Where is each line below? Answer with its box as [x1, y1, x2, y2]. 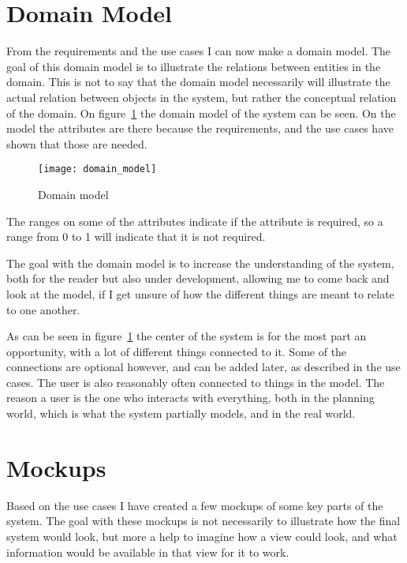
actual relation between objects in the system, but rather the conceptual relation [6, 88, 397, 105]
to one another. [6, 301, 80, 317]
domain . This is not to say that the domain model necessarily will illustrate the [6, 73, 390, 90]
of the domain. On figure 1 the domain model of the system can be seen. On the [6, 104, 396, 121]
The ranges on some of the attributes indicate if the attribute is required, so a [6, 212, 383, 229]
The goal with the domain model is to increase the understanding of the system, [6, 254, 394, 271]
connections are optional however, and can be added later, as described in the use [6, 358, 401, 375]
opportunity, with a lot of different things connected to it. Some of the [6, 343, 347, 359]
